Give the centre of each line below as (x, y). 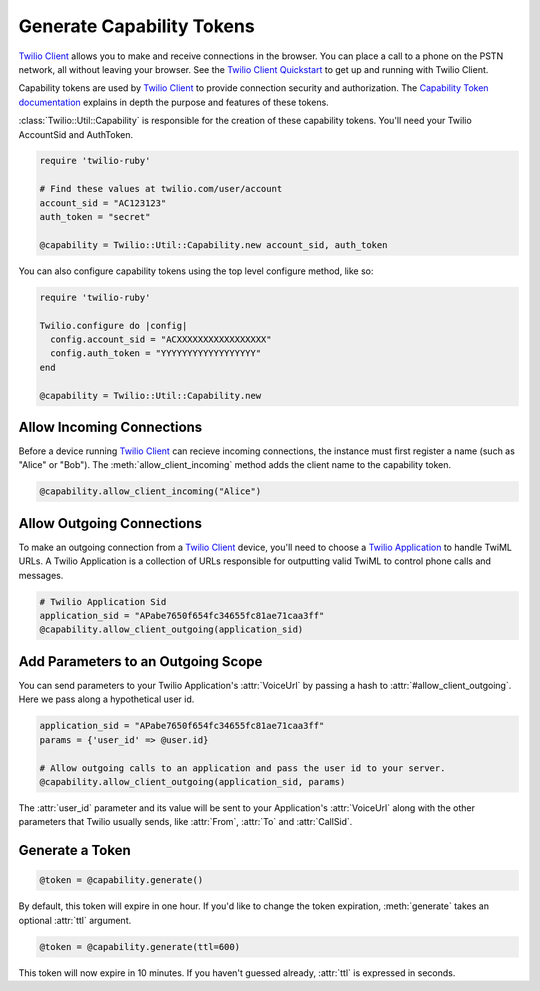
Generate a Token (74, 850)
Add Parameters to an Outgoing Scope (140, 661)
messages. (41, 575)
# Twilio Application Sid (103, 601)
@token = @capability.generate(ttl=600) (139, 946)
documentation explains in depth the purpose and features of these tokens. (173, 102)
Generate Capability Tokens (136, 26)
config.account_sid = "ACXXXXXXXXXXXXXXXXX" (161, 339)
